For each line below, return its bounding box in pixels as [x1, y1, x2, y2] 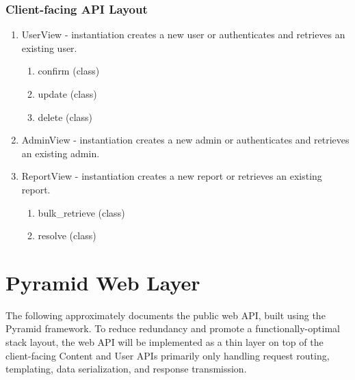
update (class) [38, 87, 97, 100]
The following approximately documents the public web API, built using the [5, 308, 326, 322]
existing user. [21, 40, 77, 55]
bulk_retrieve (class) [38, 205, 125, 219]
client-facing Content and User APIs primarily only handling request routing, [5, 348, 330, 362]
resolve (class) [38, 228, 96, 243]
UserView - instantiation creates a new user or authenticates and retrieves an [21, 27, 345, 42]
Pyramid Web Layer [5, 268, 200, 296]
